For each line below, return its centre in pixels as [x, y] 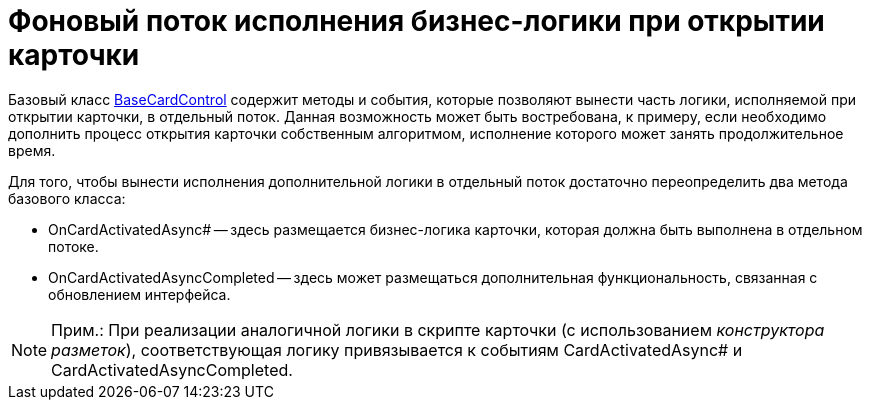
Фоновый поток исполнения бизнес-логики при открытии [416, 21]
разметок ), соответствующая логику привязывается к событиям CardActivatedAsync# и [397, 349]
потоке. [73, 246]
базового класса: [67, 198]
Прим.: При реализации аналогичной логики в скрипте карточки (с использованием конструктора [438, 329]
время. [32, 150]
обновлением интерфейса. [139, 294]
